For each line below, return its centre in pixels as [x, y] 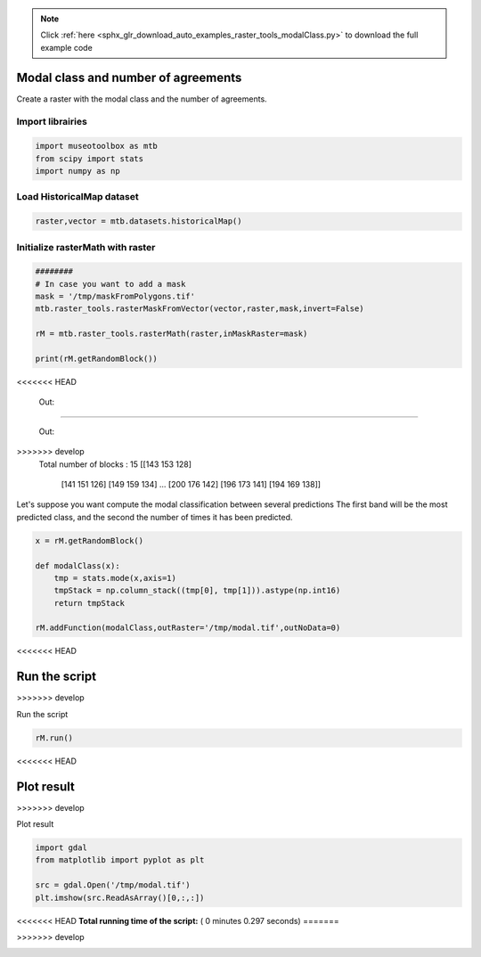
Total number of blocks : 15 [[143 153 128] [115, 464]
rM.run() [54, 738]
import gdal [61, 848]
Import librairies [52, 122]
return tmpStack [89, 603]
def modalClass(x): [77, 565]
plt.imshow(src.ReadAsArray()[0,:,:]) [120, 897]
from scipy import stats [90, 159]
